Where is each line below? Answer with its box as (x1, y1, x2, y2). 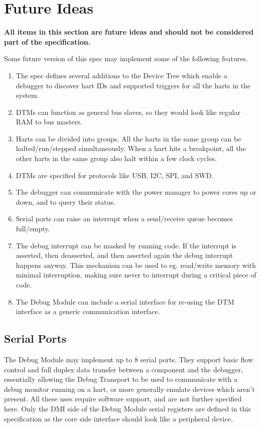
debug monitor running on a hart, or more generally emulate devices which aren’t (4, 383, 255, 394)
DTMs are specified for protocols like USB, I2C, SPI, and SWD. (16, 170, 214, 180)
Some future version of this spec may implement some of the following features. (4, 53, 248, 64)
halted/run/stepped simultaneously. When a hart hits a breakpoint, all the (16, 143, 246, 154)
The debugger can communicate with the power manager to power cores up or (16, 187, 256, 197)
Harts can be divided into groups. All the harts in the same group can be (16, 133, 241, 144)
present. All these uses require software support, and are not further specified (4, 393, 242, 404)
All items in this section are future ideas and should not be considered (4, 27, 253, 37)
